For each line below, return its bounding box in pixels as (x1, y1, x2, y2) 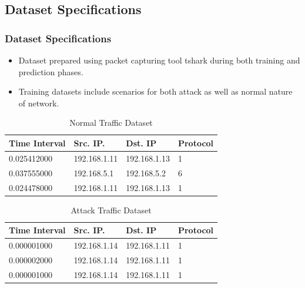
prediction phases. (18, 65, 83, 78)
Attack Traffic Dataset (71, 203, 152, 216)
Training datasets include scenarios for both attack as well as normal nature (18, 85, 293, 98)
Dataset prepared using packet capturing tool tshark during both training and (18, 54, 300, 66)
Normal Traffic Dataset (69, 116, 153, 129)
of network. (18, 96, 59, 109)
